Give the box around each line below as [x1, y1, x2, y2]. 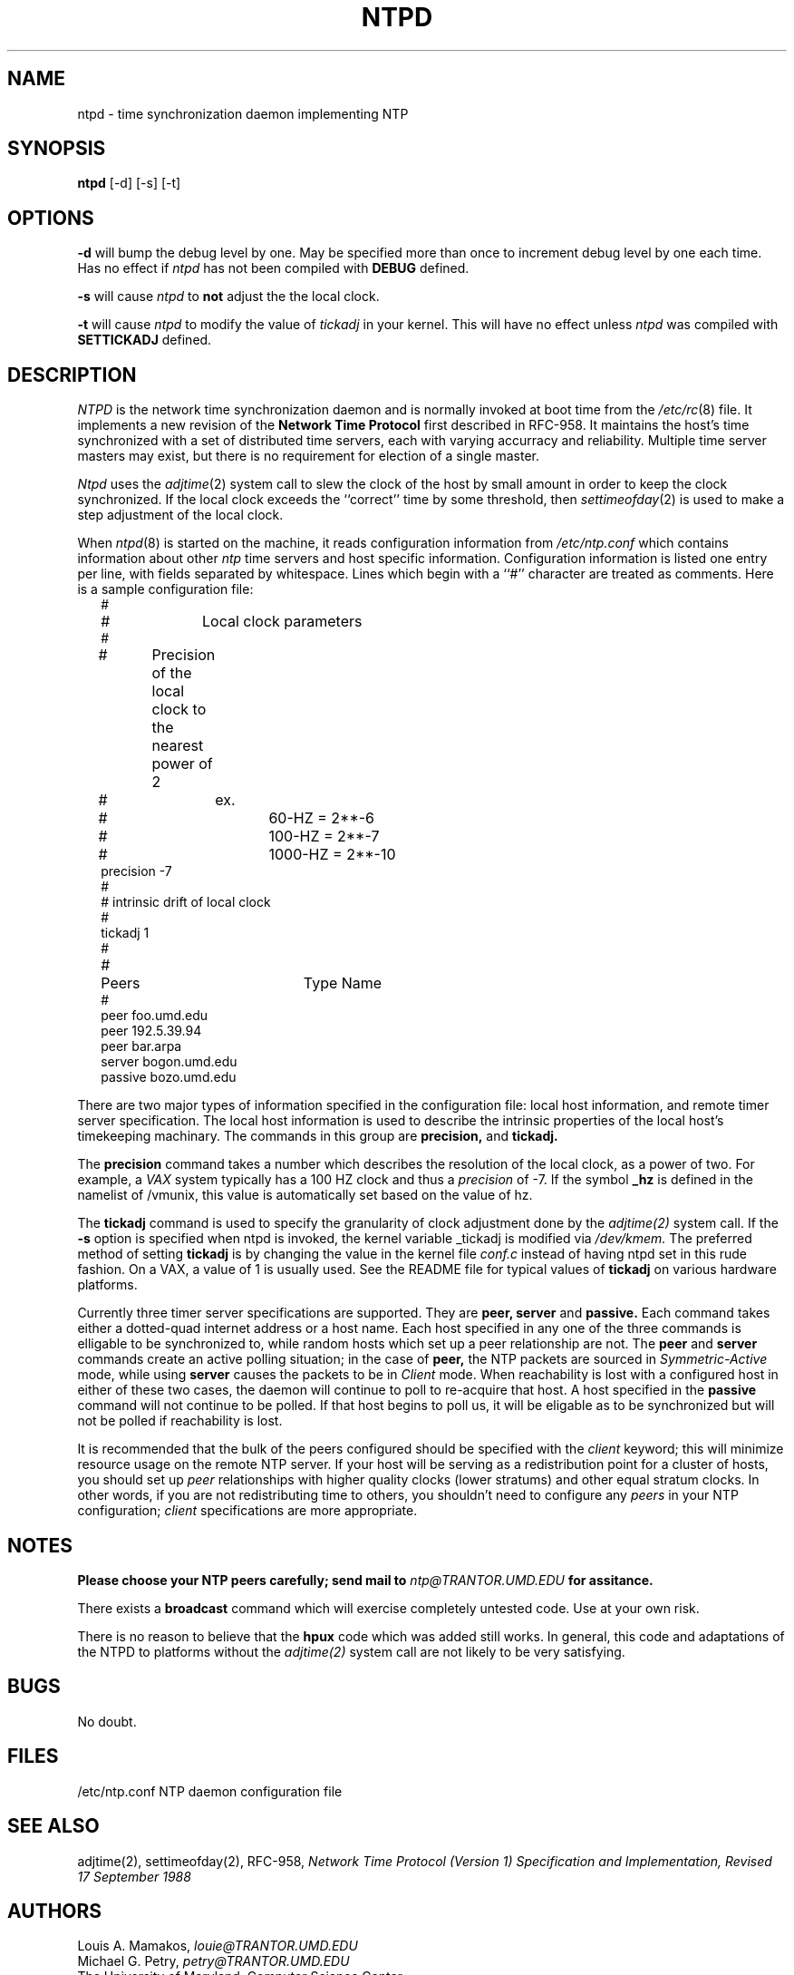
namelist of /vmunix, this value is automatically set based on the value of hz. [77, 1187, 533, 1203]
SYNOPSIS [7, 137, 106, 161]
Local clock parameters [202, 612, 363, 631]
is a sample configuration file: [77, 581, 254, 598]
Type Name [303, 974, 382, 993]
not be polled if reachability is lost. [77, 1413, 283, 1429]
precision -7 [101, 863, 172, 880]
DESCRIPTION [7, 363, 137, 386]
